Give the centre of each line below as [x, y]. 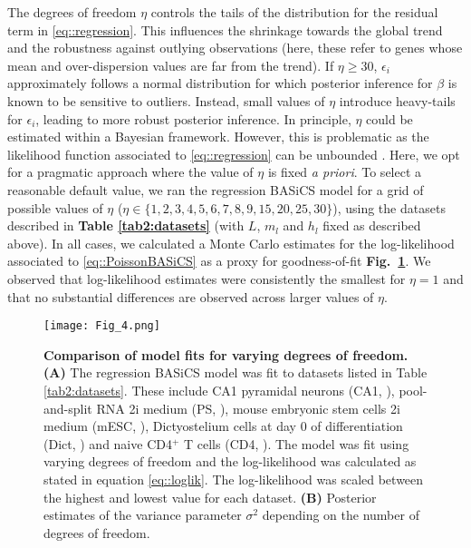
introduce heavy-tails [397, 100]
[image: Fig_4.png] [102, 326]
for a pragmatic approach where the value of [130, 172]
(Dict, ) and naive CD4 [108, 443]
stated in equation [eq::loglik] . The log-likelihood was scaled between [234, 479]
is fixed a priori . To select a [345, 172]
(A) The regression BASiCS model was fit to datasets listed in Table [235, 372]
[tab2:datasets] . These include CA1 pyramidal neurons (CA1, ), [219, 390]
